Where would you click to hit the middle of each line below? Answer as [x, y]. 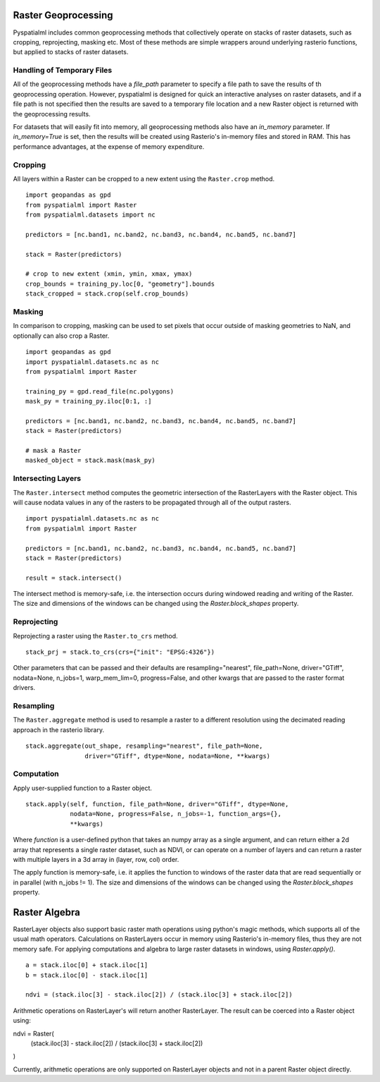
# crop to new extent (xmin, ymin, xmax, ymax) [109, 274]
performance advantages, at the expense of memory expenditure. [109, 146]
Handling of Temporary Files [63, 71]
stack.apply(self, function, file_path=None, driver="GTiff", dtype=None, [157, 804]
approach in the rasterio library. [59, 729]
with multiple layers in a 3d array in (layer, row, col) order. [96, 859]
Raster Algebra [47, 912]
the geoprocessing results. [52, 114]
